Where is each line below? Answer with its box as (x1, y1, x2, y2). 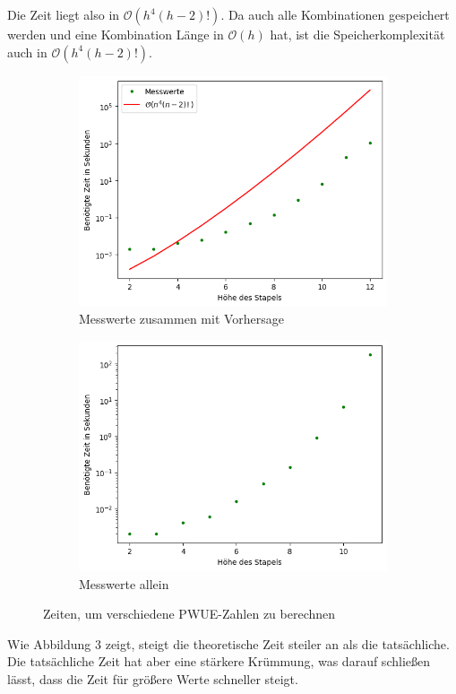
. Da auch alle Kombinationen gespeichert (220, 5, 450, 23)
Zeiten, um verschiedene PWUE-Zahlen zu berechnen (43, 604, 336, 623)
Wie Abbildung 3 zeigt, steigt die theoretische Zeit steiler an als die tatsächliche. (7, 634, 450, 653)
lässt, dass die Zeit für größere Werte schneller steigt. (7, 669, 298, 688)
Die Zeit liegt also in (7, 5, 120, 23)
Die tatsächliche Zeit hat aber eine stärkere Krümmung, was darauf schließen (7, 652, 430, 671)
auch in (7, 42, 47, 61)
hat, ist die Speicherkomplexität (270, 25, 445, 43)
